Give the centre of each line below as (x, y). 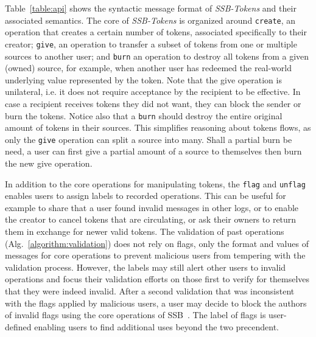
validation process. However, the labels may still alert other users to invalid (146, 267)
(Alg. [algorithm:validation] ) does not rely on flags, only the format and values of (157, 243)
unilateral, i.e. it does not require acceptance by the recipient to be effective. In (153, 92)
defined (18, 326)
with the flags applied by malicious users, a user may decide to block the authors (156, 303)
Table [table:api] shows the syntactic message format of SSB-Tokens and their (151, 8)
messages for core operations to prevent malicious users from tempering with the (155, 255)
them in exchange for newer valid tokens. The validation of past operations (145, 231)
